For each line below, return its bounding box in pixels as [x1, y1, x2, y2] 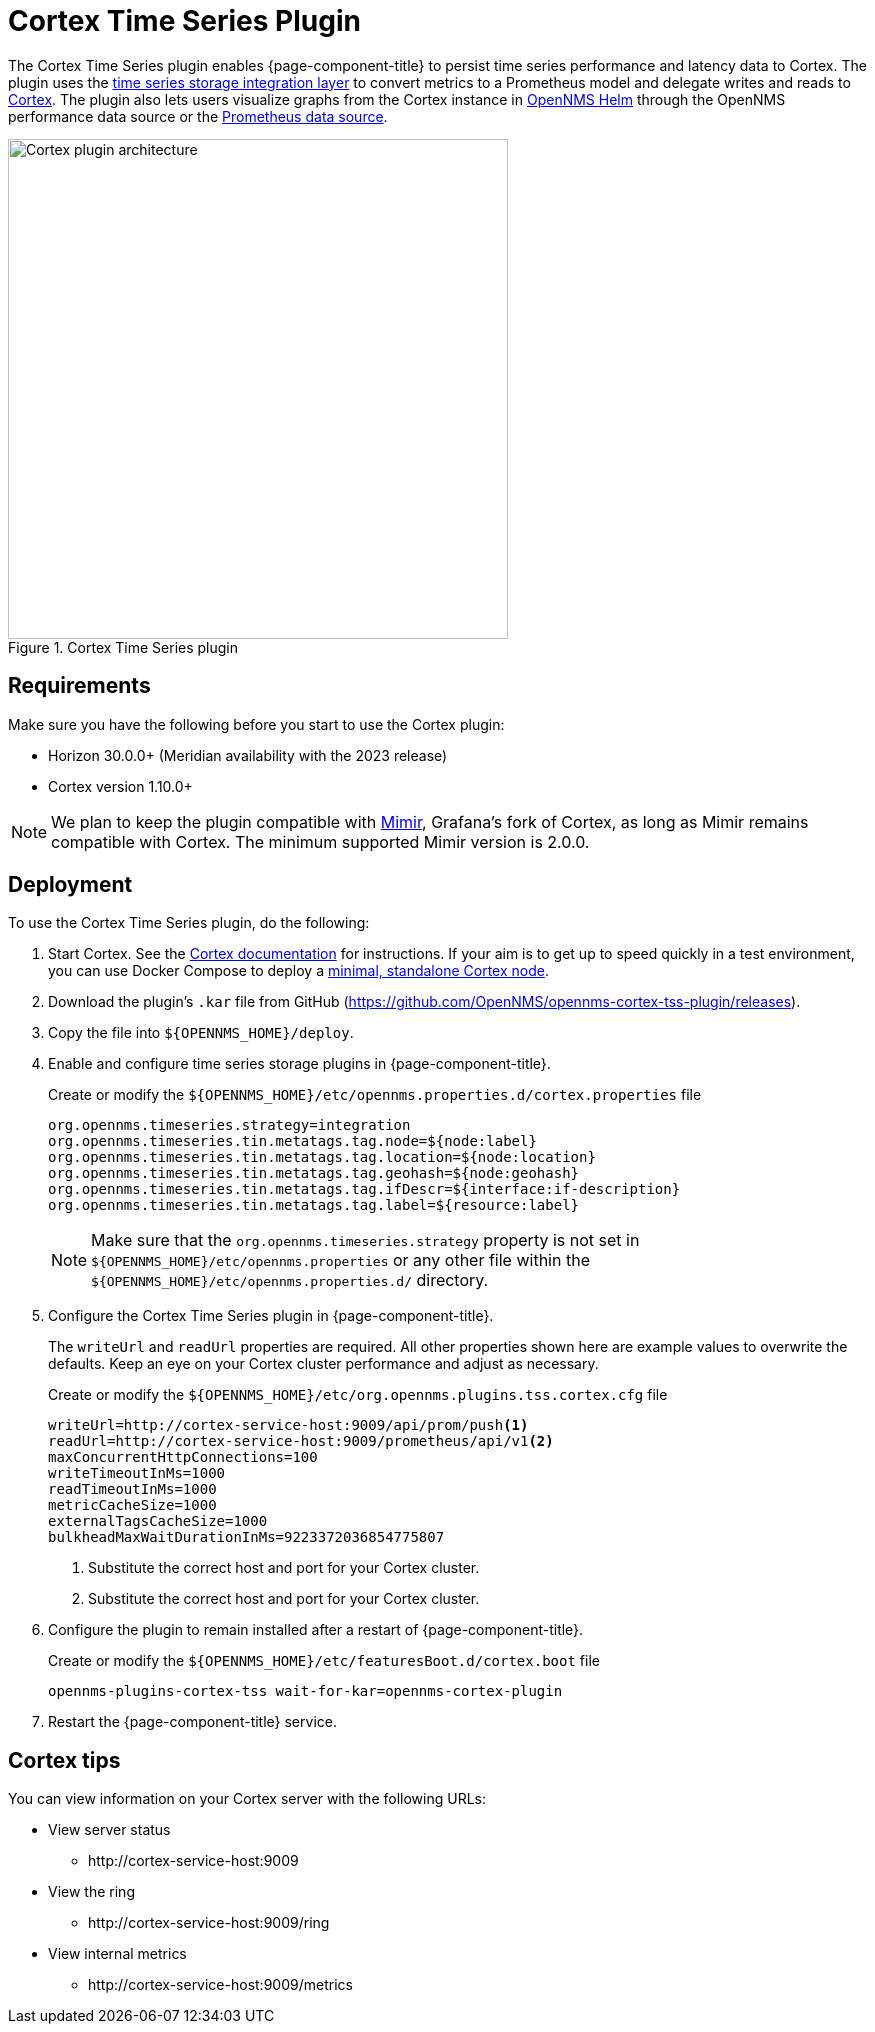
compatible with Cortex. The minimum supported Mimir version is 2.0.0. [51, 831, 590, 852]
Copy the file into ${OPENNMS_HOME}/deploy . [48, 1024, 354, 1042]
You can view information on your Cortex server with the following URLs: [8, 1790, 486, 1808]
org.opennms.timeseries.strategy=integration [48, 1117, 411, 1134]
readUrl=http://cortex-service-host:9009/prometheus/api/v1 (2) [48, 1433, 554, 1450]
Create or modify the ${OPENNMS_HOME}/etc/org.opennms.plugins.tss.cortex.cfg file [48, 1386, 668, 1404]
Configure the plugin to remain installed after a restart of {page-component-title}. [48, 1621, 584, 1639]
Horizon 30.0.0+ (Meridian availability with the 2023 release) [48, 746, 448, 764]
